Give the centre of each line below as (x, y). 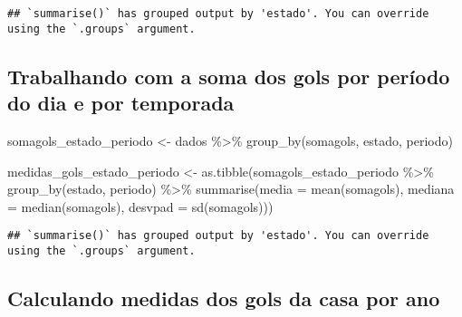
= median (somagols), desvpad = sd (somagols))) (140, 206)
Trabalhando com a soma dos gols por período (229, 76)
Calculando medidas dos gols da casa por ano (224, 298)
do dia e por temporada (121, 103)
